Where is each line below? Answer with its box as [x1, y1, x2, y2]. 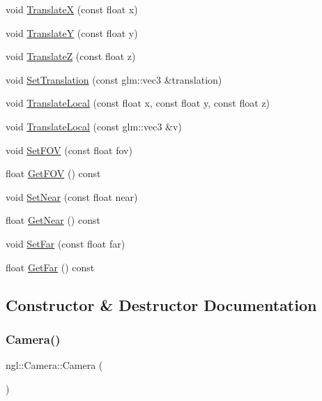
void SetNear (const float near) [6, 189, 138, 204]
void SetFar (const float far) [6, 236, 125, 250]
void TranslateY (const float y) [6, 25, 138, 40]
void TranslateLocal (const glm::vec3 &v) [6, 119, 182, 133]
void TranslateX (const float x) [6, 2, 138, 16]
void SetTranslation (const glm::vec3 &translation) [6, 72, 222, 86]
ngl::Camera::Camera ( [6, 358, 103, 372]
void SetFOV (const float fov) [6, 142, 132, 157]
